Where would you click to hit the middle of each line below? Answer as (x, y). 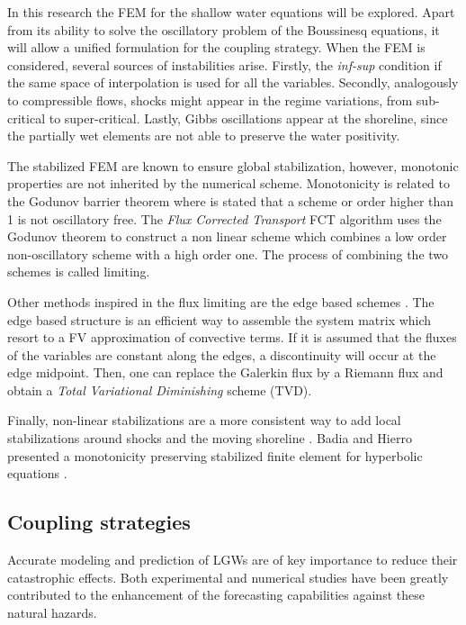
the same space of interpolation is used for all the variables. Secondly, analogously (233, 82)
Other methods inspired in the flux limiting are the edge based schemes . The (221, 301)
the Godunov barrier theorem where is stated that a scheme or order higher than (231, 200)
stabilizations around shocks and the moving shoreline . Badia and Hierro (210, 438)
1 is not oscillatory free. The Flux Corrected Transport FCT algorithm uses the (224, 218)
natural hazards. (52, 612)
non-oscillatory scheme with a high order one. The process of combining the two (228, 254)
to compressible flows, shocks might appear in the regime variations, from (210, 100)
